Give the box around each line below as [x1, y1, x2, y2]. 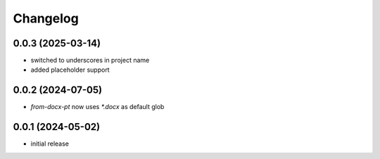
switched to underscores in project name [30, 56, 150, 65]
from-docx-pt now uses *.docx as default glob [30, 103, 165, 111]
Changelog [13, 11, 79, 26]
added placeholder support [30, 65, 110, 74]
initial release [30, 139, 70, 148]
